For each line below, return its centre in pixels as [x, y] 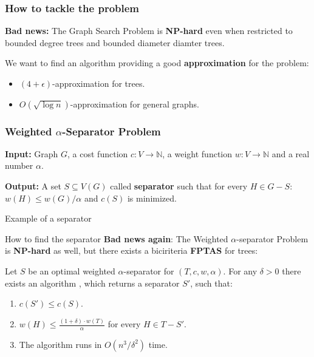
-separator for [149, 270]
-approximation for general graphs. [135, 104]
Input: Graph [32, 153]
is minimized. [152, 198]
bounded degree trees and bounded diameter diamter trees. [115, 42]
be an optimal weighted [72, 270]
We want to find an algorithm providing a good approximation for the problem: [157, 63]
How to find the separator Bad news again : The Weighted [117, 238]
